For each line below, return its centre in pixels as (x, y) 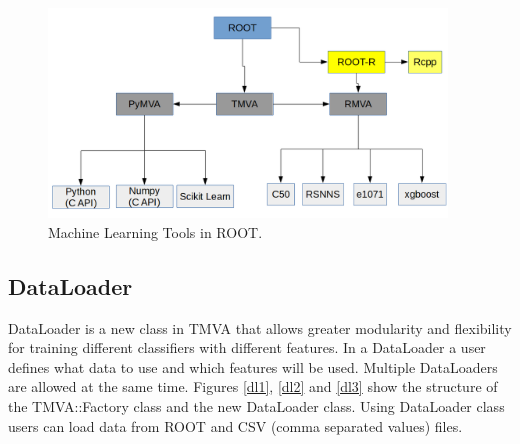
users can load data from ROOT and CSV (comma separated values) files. (235, 425)
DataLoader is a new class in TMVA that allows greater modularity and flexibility (260, 327)
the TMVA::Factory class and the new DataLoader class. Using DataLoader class (256, 405)
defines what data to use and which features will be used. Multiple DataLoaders (253, 366)
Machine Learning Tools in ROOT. (155, 231)
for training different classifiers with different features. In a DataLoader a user (247, 347)
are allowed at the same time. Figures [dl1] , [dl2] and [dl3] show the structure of (253, 386)
